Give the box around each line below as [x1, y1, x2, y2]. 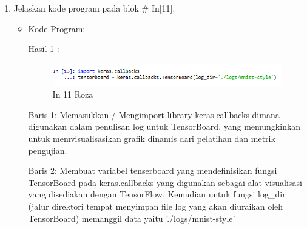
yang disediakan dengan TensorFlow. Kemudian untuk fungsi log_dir [28, 188, 286, 201]
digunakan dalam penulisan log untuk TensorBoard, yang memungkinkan [28, 120, 301, 133]
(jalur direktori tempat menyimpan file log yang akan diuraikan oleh [28, 200, 283, 213]
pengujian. [28, 144, 67, 156]
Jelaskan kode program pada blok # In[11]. [13, 2, 175, 14]
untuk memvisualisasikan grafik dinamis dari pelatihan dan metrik [28, 132, 275, 145]
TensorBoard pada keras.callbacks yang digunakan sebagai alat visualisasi [28, 176, 302, 188]
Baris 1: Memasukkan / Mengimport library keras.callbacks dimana [28, 108, 280, 121]
